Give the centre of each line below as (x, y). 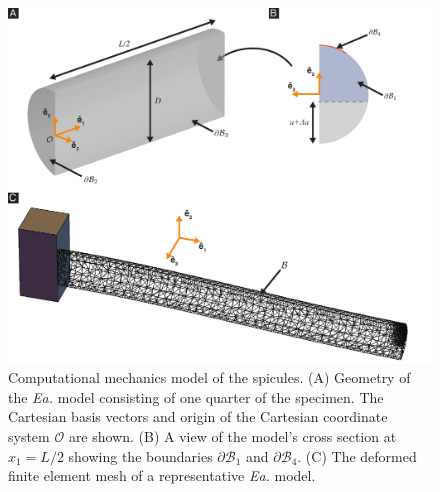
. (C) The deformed (357, 455)
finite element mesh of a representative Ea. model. (162, 475)
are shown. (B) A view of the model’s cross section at (232, 436)
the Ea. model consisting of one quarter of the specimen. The (196, 396)
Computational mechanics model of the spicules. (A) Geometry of (209, 377)
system (29, 436)
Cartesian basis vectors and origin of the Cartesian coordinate (198, 416)
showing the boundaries (140, 455)
